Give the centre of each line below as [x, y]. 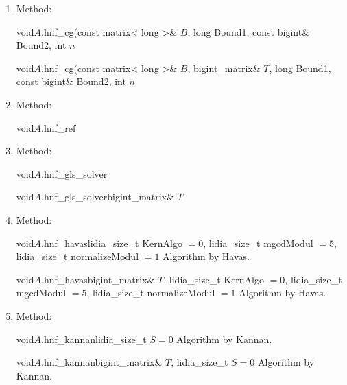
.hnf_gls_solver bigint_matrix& [107, 197]
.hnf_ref [58, 127]
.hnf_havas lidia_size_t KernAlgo [111, 243]
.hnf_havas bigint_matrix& [98, 279]
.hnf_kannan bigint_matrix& [101, 362]
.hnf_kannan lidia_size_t [94, 339]
